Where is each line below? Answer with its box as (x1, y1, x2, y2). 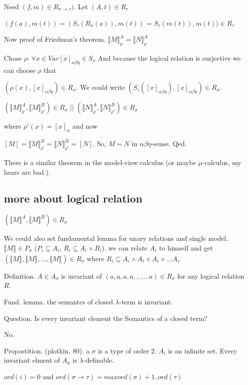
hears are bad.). (4, 167, 50, 177)
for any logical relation (177, 270, 245, 281)
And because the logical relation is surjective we (98, 52, 241, 63)
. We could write (76, 82, 125, 92)
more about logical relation (4, 190, 142, 205)
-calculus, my (202, 157, 241, 167)
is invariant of (61, 270, 102, 281)
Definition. (4, 270, 35, 281)
